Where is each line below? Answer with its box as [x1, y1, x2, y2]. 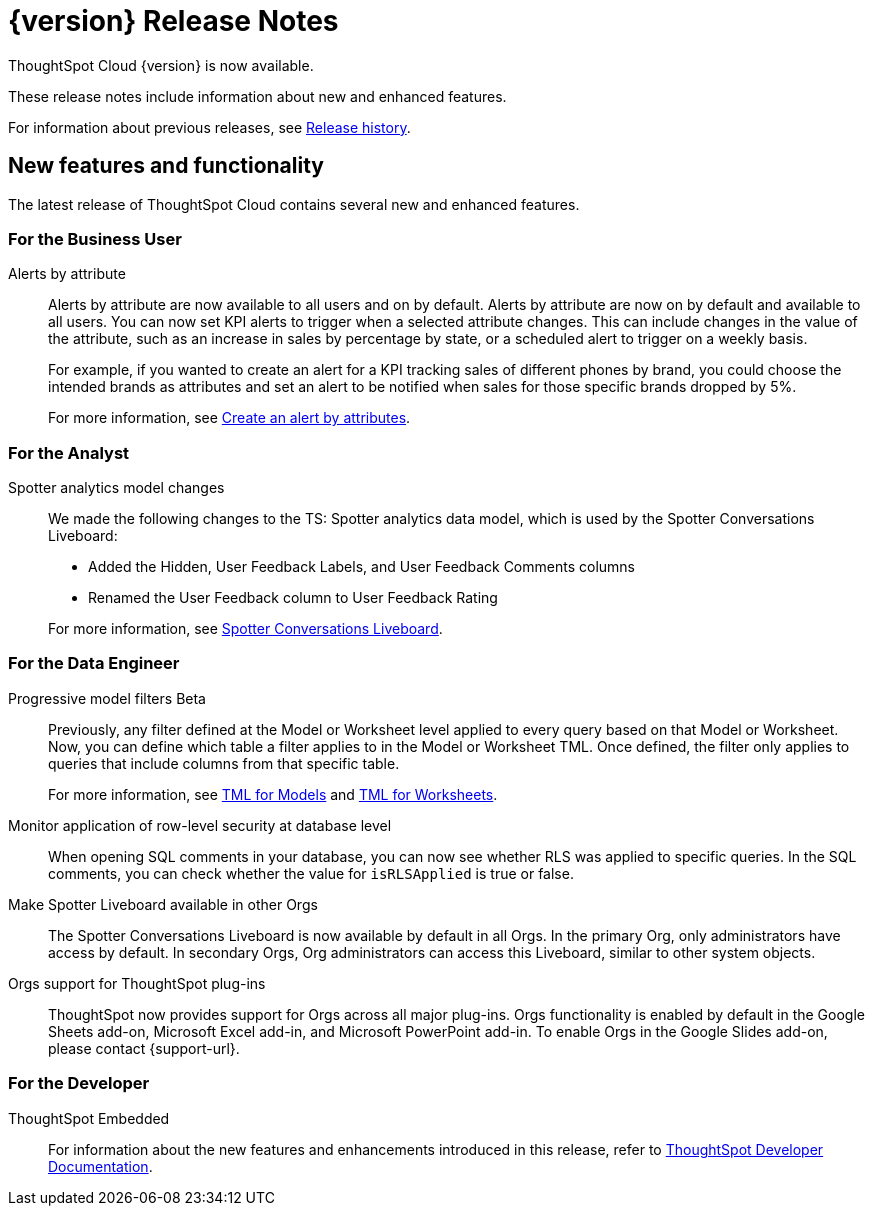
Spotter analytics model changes [8, 479, 225, 497]
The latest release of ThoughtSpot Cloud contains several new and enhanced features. [8, 195, 580, 213]
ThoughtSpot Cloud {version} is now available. [8, 56, 314, 74]
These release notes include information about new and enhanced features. [8, 87, 507, 105]
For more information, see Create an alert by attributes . [48, 409, 411, 427]
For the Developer [8, 1073, 150, 1094]
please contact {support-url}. [48, 1039, 240, 1057]
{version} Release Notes [8, 4, 339, 38]
